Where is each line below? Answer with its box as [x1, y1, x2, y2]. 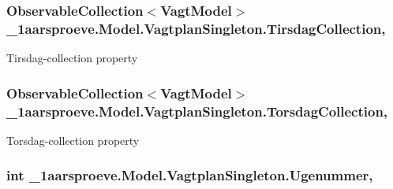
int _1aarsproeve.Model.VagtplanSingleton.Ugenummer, [6, 165, 373, 185]
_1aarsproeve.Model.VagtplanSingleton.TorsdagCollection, [6, 101, 388, 120]
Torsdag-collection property [6, 132, 140, 148]
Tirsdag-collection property [6, 50, 138, 66]
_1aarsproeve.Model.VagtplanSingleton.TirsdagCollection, [6, 18, 386, 38]
